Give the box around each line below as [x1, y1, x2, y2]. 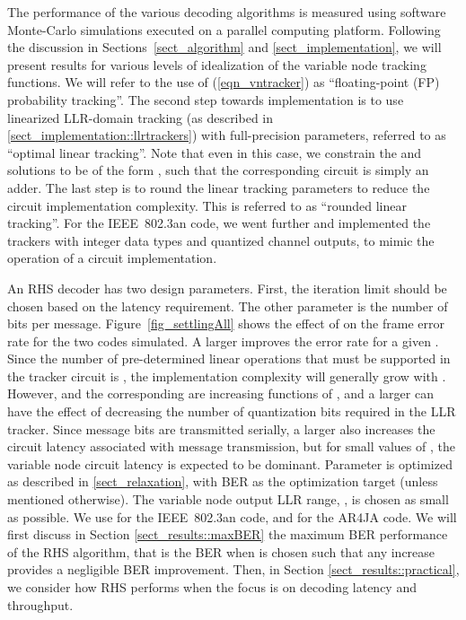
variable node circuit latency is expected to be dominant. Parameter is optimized [7, 454, 453, 473]
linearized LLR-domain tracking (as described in [7, 108, 274, 127]
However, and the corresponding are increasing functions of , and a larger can [7, 384, 434, 403]
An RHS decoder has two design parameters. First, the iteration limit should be [7, 278, 447, 297]
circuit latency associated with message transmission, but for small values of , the [7, 437, 455, 456]
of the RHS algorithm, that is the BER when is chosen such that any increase [7, 542, 435, 561]
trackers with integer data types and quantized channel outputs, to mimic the [7, 231, 435, 249]
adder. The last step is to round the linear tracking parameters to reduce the [7, 178, 430, 196]
